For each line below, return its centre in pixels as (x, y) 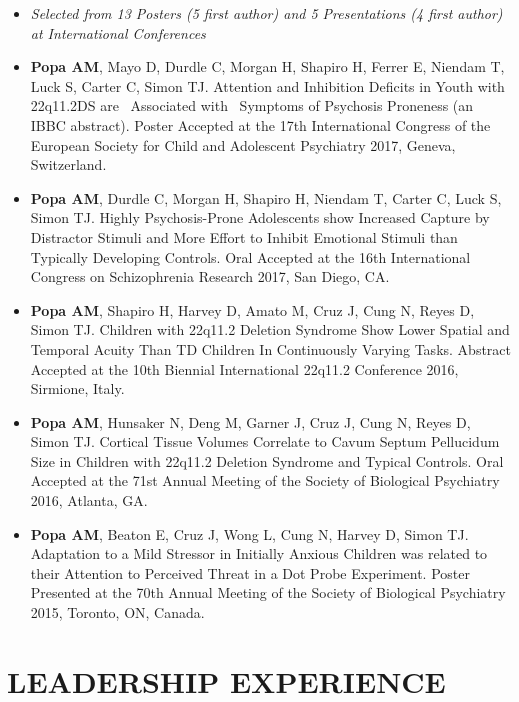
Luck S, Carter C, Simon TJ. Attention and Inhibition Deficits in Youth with (267, 85)
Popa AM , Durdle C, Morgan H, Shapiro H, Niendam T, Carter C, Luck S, (266, 197)
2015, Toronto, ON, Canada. (117, 612)
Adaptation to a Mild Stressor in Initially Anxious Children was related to (259, 553)
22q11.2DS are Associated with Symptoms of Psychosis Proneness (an (252, 105)
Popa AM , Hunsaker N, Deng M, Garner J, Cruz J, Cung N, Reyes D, (250, 421)
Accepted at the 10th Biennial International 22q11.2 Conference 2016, (244, 368)
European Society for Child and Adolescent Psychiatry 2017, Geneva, (243, 144)
